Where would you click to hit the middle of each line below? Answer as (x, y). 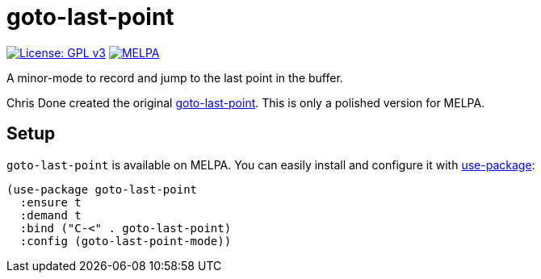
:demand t (50, 215)
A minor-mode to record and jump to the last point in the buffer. (175, 77)
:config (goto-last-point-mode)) (126, 241)
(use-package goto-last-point (102, 189)
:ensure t (50, 202)
